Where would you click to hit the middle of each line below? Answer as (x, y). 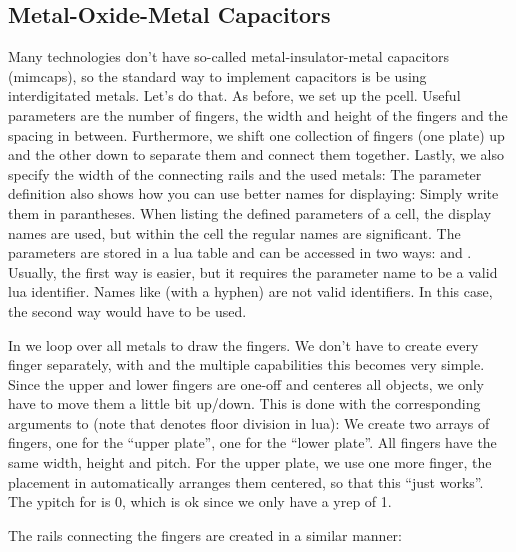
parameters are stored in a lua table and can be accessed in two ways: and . (240, 252)
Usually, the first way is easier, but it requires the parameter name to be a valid (253, 271)
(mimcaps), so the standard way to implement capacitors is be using (217, 75)
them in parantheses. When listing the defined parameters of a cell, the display (250, 212)
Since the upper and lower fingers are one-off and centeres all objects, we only (246, 383)
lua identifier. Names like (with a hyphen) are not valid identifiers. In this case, (250, 291)
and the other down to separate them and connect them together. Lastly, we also (256, 154)
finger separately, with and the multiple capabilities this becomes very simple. (246, 364)
